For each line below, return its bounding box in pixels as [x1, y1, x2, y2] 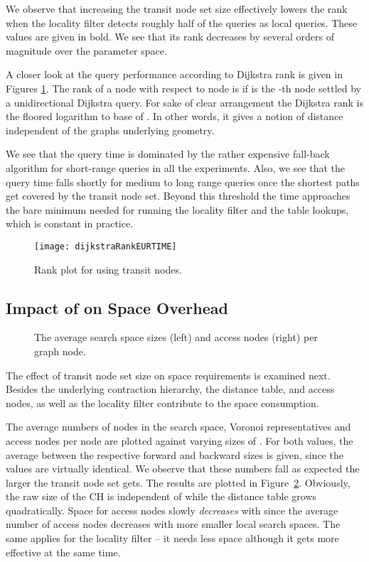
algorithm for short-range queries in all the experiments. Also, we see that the [6, 160, 345, 175]
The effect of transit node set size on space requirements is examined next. [6, 367, 331, 382]
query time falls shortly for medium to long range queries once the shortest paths [6, 174, 360, 189]
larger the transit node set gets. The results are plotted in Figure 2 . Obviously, [6, 475, 351, 490]
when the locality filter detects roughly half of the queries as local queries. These [6, 15, 358, 30]
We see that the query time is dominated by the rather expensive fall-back [6, 146, 330, 161]
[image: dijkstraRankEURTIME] [34, 241, 177, 252]
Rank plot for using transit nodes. [34, 261, 182, 276]
